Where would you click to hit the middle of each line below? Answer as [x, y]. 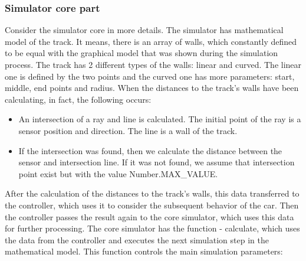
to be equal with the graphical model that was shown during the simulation [142, 53]
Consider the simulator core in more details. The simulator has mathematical [144, 30]
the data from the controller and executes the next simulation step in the [137, 239]
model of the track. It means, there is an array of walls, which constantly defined [151, 41]
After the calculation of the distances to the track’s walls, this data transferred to [152, 193]
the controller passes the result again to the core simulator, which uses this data [149, 216]
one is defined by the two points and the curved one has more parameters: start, [150, 76]
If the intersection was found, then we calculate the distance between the [150, 150]
